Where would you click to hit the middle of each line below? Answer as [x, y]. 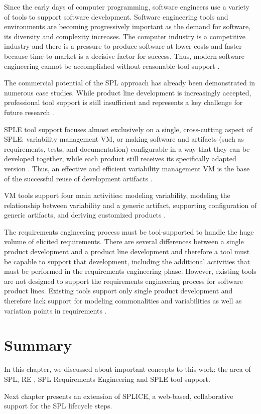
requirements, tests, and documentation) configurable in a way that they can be [127, 148]
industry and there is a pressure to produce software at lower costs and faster [123, 46]
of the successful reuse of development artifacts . [78, 178]
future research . [29, 112]
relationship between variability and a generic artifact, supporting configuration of [130, 205]
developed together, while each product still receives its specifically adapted [120, 159]
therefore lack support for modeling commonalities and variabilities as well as [123, 301]
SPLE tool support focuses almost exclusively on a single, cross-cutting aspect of [128, 129]
